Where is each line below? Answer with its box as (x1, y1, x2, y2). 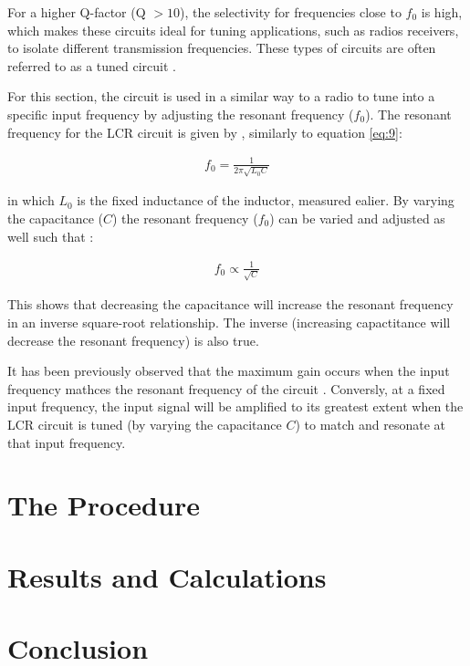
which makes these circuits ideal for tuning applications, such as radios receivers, (7, 20, 459, 39)
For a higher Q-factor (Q (7, 3, 146, 21)
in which (7, 191, 55, 210)
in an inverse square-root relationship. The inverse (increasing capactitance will (7, 313, 451, 332)
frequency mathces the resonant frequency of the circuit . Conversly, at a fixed (7, 379, 445, 398)
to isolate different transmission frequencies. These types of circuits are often (7, 38, 436, 57)
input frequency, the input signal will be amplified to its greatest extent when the (7, 397, 464, 416)
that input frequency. (7, 432, 126, 452)
